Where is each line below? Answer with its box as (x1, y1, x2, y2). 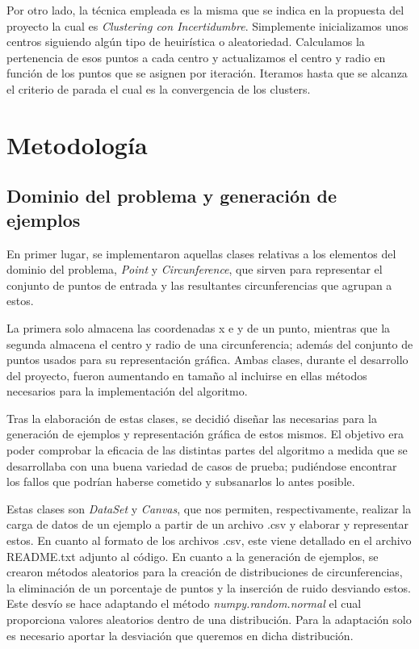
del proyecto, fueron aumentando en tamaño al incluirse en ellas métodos (6, 366, 367, 383)
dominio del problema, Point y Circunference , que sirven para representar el (6, 261, 383, 278)
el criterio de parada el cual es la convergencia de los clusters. (6, 80, 311, 97)
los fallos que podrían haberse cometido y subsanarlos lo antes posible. (6, 473, 355, 490)
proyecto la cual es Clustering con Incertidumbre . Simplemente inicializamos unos (6, 17, 409, 34)
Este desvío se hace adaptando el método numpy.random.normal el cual (6, 595, 362, 612)
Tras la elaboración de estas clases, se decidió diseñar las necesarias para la (6, 409, 378, 426)
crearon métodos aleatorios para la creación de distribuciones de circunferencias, (6, 563, 403, 580)
